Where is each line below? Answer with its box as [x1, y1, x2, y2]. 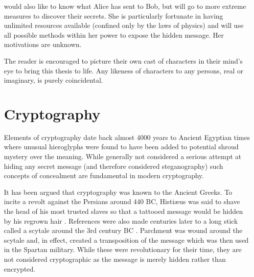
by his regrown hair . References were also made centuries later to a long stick [4, 215, 238, 226]
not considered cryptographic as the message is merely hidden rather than [4, 254, 226, 264]
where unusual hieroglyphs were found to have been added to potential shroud [4, 141, 239, 152]
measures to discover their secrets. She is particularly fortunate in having [4, 10, 223, 21]
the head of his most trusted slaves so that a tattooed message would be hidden [4, 206, 243, 216]
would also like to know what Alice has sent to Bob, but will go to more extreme [4, 1, 246, 11]
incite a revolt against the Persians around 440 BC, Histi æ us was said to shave [4, 196, 240, 207]
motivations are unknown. [4, 39, 82, 49]
